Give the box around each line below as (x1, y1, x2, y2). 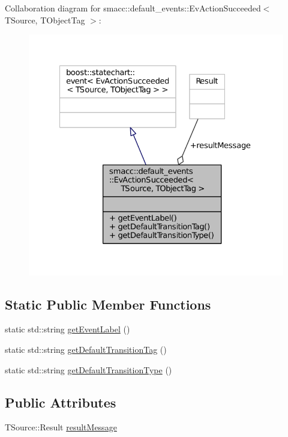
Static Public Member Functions (5, 295, 211, 313)
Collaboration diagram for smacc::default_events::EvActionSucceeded (5, 2, 261, 14)
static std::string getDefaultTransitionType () (5, 363, 172, 376)
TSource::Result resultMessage (5, 421, 117, 433)
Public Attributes (5, 393, 116, 411)
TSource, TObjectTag (5, 13, 85, 26)
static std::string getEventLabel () (5, 323, 130, 335)
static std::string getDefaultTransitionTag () (5, 343, 167, 355)
